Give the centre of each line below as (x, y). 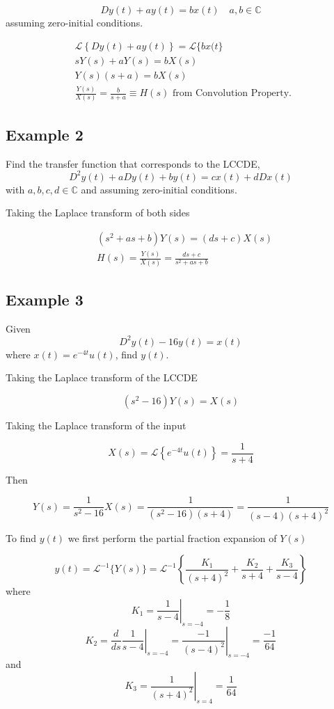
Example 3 (45, 299)
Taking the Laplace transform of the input (96, 425)
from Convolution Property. (232, 94)
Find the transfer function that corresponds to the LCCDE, (133, 163)
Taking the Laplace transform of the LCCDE (102, 377)
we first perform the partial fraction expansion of (172, 537)
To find (21, 537)
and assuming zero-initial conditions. (159, 189)
